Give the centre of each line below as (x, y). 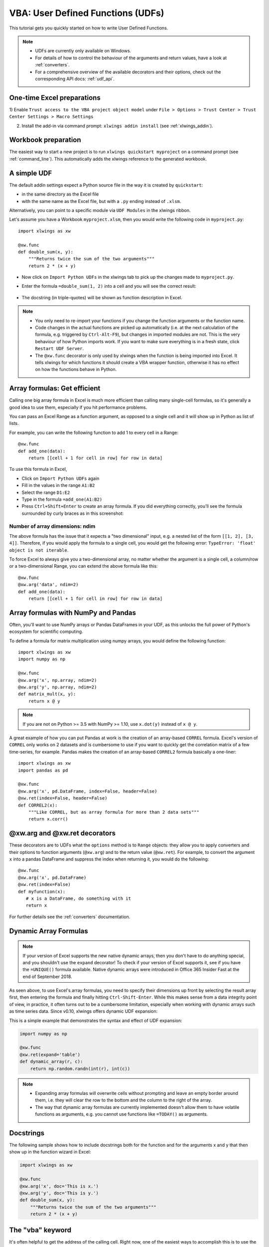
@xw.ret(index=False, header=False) (63, 798)
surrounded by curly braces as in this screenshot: (73, 513)
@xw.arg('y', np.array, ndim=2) (58, 687)
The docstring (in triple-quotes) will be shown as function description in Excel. (102, 297)
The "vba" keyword (40, 1230)
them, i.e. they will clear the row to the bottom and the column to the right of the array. (124, 1100)
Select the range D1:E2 (46, 492)
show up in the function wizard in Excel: (50, 1152)
